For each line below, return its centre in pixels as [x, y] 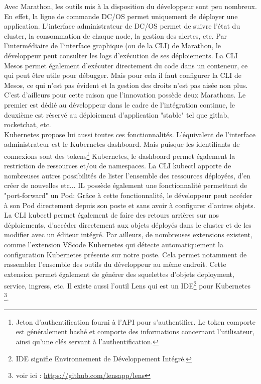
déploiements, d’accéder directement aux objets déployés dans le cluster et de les [128, 224]
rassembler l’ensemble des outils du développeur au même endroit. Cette [115, 264]
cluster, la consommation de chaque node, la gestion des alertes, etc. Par [115, 35]
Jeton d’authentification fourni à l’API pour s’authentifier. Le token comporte [136, 321]
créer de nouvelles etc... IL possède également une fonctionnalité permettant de [126, 185]
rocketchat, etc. [28, 124]
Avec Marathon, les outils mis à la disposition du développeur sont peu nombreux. [130, 6]
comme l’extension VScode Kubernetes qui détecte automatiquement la [114, 244]
